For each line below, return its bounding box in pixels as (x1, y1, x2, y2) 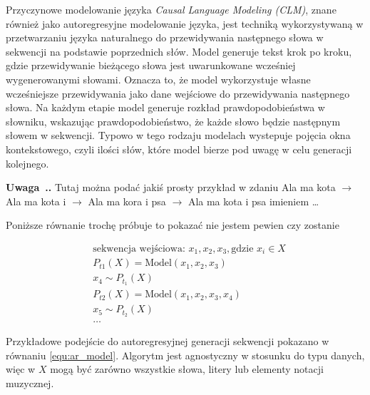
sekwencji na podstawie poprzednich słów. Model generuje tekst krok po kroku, (6, 43, 352, 58)
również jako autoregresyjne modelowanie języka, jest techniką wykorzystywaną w (6, 16, 364, 31)
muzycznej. (6, 376, 54, 391)
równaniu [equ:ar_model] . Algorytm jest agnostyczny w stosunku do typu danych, (6, 347, 365, 362)
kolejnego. (6, 155, 49, 170)
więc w (6, 361, 36, 376)
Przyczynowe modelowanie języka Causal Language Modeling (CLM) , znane (6, 2, 336, 16)
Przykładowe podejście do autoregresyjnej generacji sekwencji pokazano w (6, 334, 329, 349)
